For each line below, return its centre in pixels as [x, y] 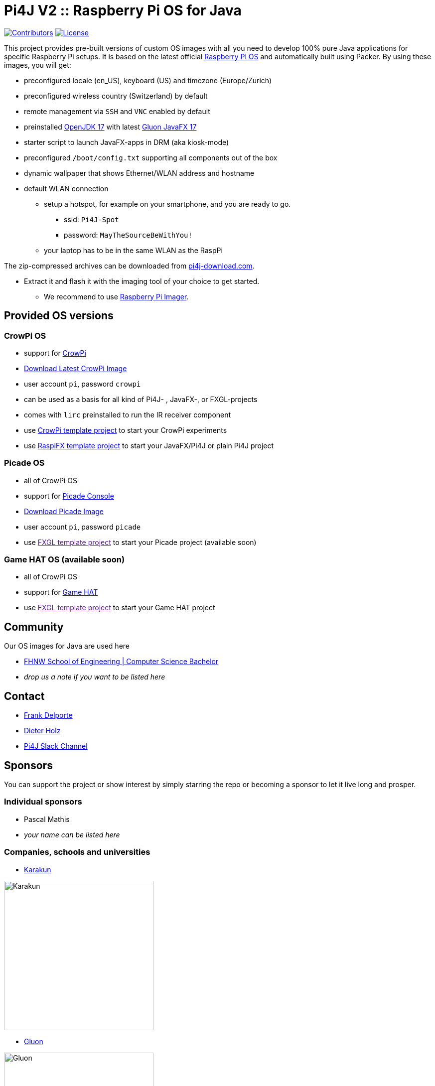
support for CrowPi [55, 353]
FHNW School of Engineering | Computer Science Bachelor [121, 662]
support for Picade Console [69, 496]
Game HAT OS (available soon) [65, 560]
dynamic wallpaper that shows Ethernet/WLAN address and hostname [139, 173]
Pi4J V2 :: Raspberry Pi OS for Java [123, 10]
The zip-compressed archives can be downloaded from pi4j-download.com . [129, 266]
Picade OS [24, 463]
